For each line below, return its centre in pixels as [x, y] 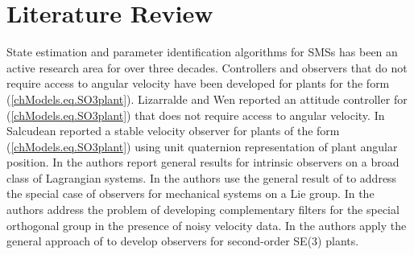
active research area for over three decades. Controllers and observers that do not [207, 67]
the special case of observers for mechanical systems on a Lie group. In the [190, 193]
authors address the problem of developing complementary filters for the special [203, 210]
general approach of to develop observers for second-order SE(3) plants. [183, 241]
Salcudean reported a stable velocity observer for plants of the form [173, 131]
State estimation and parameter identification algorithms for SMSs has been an [202, 52]
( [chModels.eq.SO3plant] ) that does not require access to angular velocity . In [196, 115]
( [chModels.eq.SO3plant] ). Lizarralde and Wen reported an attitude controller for [207, 99]
